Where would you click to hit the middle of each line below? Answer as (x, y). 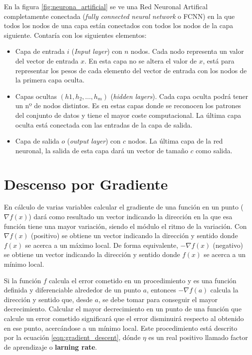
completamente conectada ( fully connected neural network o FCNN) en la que (119, 16)
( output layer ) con (94, 141)
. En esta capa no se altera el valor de (141, 60)
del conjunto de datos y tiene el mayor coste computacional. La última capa (128, 115)
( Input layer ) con (97, 51)
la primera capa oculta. (50, 80)
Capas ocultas (36, 96)
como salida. (214, 150)
